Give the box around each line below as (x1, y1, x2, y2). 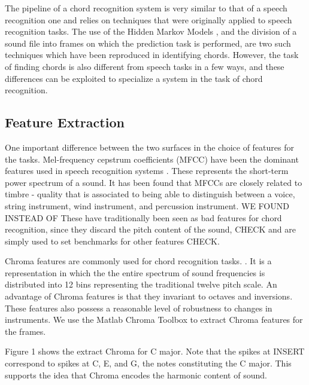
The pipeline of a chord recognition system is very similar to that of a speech (5, 2, 287, 14)
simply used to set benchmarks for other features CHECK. (5, 234, 220, 247)
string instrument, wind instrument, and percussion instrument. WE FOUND (5, 199, 289, 212)
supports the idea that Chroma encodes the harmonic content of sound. (5, 368, 267, 381)
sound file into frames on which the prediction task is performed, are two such (5, 36, 291, 49)
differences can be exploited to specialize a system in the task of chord (5, 72, 263, 84)
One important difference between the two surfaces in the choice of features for (5, 140, 294, 153)
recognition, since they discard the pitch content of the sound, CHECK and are (5, 223, 296, 236)
